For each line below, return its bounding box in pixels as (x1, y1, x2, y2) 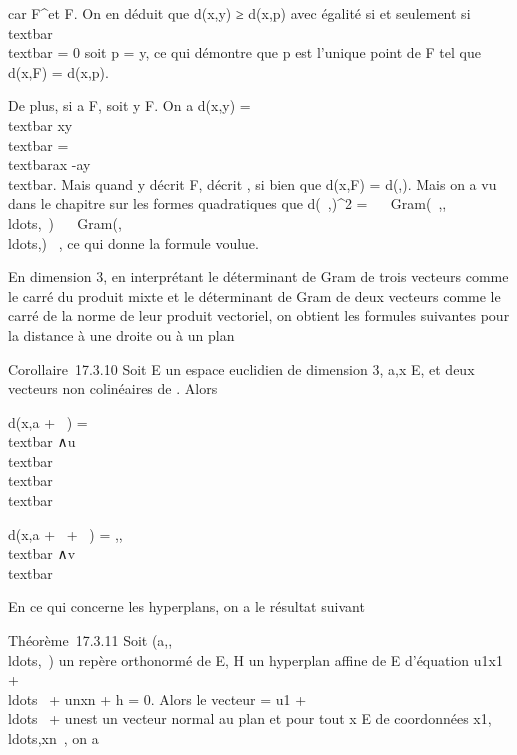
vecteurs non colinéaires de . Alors (8, 378, 218, 399)
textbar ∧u (8, 431, 76, 452)
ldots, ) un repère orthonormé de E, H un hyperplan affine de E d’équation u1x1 (8, 649, 503, 670)
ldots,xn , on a (8, 728, 99, 748)
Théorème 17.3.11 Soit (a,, (8, 630, 173, 651)
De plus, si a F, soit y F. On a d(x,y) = (8, 95, 251, 116)
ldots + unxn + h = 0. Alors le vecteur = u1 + (8, 688, 307, 709)
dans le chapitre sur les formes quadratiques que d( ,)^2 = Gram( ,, (8, 193, 447, 214)
